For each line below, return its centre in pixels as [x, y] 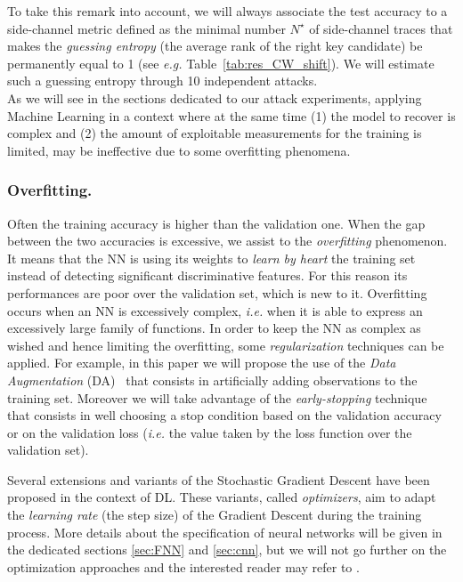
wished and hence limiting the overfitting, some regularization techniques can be [226, 345]
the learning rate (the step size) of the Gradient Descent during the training [215, 515]
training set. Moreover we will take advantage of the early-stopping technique [217, 397]
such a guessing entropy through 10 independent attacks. [162, 81]
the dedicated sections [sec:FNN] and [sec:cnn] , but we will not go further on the [227, 550]
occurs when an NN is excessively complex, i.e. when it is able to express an [215, 310]
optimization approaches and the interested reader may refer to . [183, 566]
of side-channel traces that [381, 28]
